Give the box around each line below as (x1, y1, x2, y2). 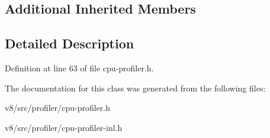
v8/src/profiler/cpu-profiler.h (5, 101, 111, 114)
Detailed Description (5, 34, 134, 52)
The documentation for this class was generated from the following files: (5, 81, 266, 94)
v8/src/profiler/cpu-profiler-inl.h (5, 121, 123, 133)
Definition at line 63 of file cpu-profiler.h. (5, 61, 154, 74)
